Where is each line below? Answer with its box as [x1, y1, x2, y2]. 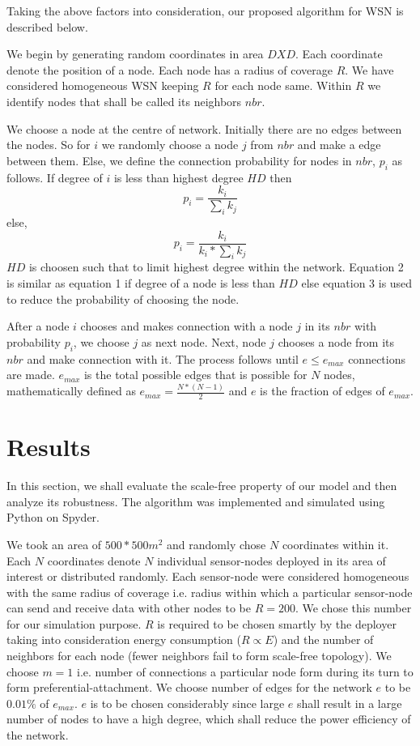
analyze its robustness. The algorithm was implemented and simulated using [6, 492, 385, 509]
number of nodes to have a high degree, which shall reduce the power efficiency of [6, 710, 411, 727]
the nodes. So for [6, 136, 91, 153]
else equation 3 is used [301, 275, 413, 292]
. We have [345, 61, 394, 78]
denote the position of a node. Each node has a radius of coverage [6, 61, 333, 78]
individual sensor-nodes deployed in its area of [157, 552, 386, 569]
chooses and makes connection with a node [80, 318, 293, 335]
